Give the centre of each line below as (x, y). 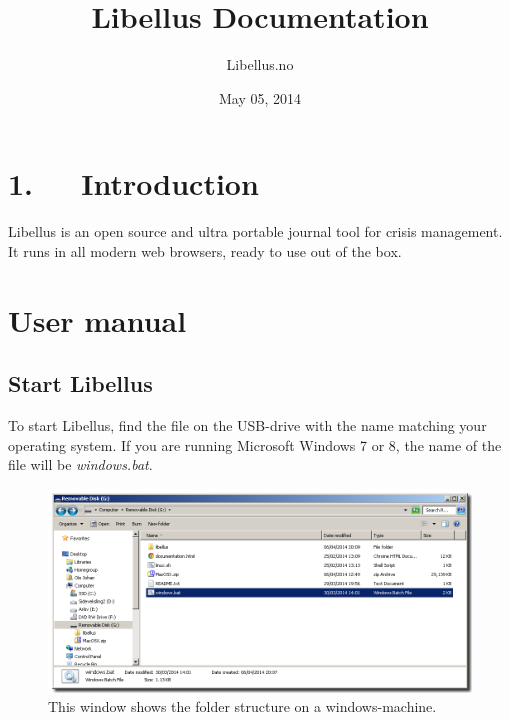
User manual (97, 319)
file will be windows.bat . (80, 464)
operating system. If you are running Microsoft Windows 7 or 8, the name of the (255, 444)
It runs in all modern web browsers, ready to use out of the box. (205, 250)
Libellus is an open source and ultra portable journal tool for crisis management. (255, 231)
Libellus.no (260, 64)
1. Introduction (133, 183)
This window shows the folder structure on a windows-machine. (242, 706)
